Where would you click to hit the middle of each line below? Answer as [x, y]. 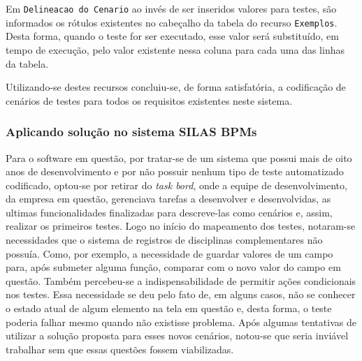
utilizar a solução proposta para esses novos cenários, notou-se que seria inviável [177, 336]
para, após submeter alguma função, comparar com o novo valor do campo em [173, 267]
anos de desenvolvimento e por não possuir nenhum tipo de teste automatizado [175, 171]
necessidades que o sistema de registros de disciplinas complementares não [164, 240]
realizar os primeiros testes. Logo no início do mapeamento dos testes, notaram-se [181, 226]
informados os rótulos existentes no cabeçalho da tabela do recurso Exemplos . [172, 22]
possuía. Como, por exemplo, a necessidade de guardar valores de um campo [169, 253]
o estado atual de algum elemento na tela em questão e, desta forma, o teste [169, 308]
